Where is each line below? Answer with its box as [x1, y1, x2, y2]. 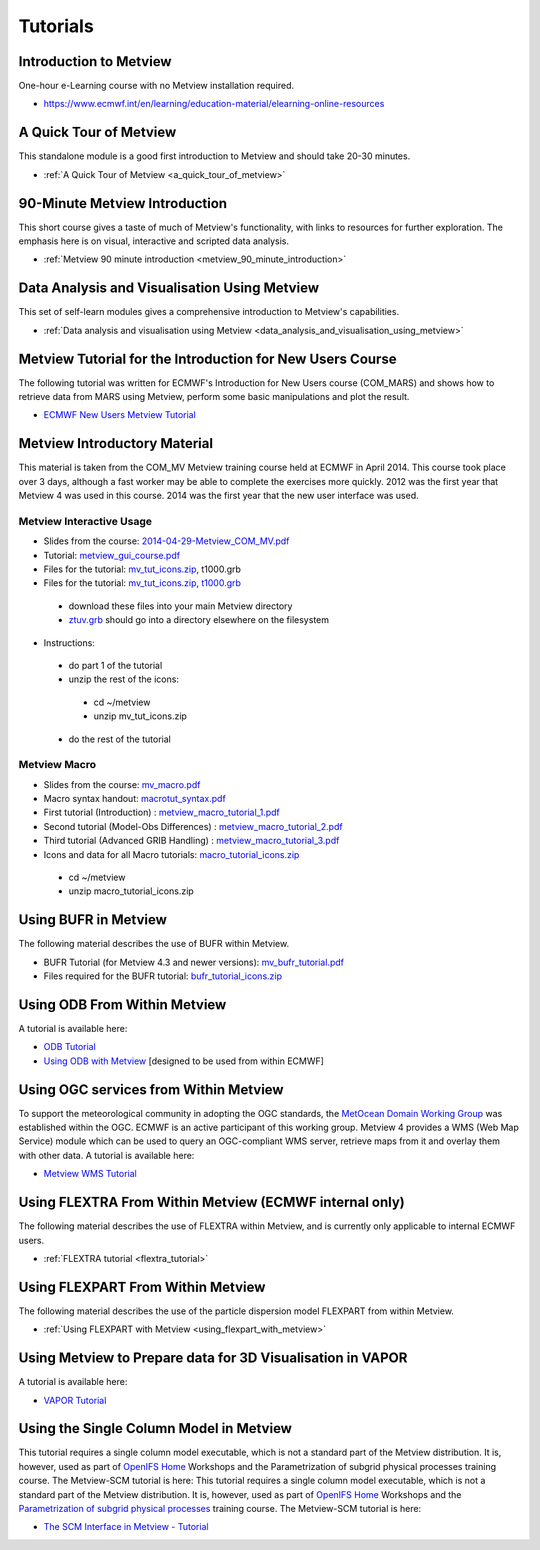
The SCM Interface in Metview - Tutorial [43, 1521, 209, 1533]
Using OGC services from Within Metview [18, 1081, 284, 1098]
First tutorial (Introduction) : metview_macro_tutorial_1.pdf [43, 806, 280, 819]
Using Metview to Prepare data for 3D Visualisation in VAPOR [18, 1350, 408, 1367]
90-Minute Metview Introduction [18, 195, 228, 212]
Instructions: [43, 636, 95, 649]
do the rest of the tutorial [68, 733, 172, 745]
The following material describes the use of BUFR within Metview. [18, 938, 290, 950]
